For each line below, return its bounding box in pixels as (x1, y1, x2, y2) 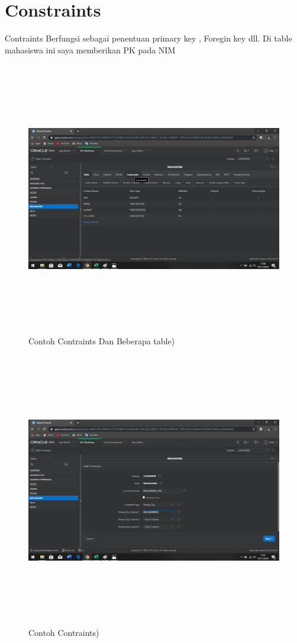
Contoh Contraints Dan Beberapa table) (28, 335, 175, 347)
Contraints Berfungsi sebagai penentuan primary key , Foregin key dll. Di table (5, 32, 292, 44)
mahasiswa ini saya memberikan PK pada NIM (5, 43, 176, 56)
